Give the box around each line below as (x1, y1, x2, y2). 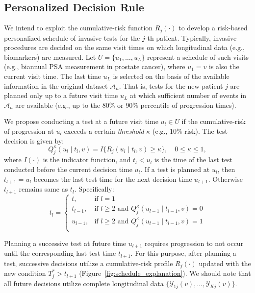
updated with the (199, 258, 251, 268)
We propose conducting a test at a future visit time (4, 116, 158, 126)
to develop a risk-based (178, 23, 248, 33)
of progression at (4, 126, 54, 136)
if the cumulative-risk (181, 116, 246, 126)
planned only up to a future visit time (4, 90, 118, 100)
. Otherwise (208, 173, 243, 184)
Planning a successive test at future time (4, 238, 127, 248)
